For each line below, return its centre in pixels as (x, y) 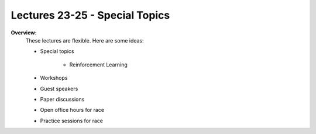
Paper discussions (62, 99)
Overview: (24, 33)
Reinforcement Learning (99, 65)
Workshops (54, 78)
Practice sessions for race (72, 121)
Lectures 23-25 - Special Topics (90, 15)
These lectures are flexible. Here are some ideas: (85, 40)
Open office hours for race (72, 110)
